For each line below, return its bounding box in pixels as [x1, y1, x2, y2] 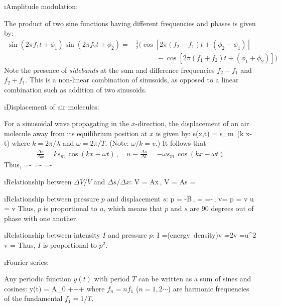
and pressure [108, 230, 147, 240]
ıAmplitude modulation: [4, 1, 78, 11]
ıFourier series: [4, 256, 49, 267]
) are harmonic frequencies [168, 283, 249, 293]
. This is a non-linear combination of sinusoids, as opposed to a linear [25, 74, 239, 85]
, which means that [103, 203, 163, 214]
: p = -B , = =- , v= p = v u [166, 193, 254, 203]
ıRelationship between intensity [4, 230, 100, 240]
